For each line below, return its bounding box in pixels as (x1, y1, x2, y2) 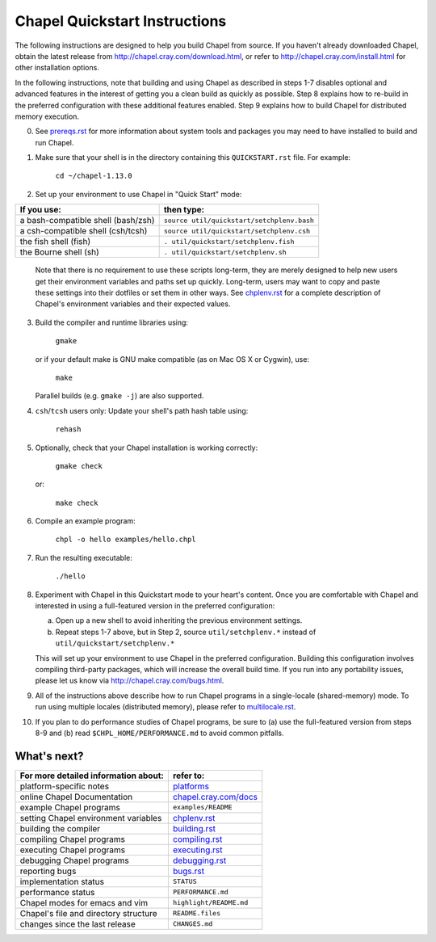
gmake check (55, 461, 103, 470)
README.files (172, 909, 221, 918)
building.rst (172, 822, 216, 834)
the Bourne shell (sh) (19, 246, 100, 258)
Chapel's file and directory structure (19, 907, 157, 919)
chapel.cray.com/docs (172, 791, 258, 802)
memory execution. (15, 111, 80, 121)
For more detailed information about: (19, 770, 165, 781)
